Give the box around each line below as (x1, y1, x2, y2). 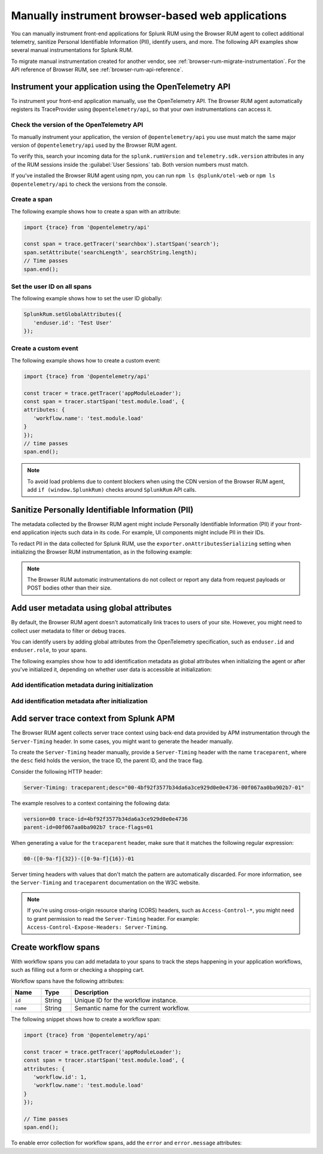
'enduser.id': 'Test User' (33, 319, 112, 326)
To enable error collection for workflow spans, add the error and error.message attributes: (11, 1139, 242, 1147)
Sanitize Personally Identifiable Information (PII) (11, 505, 194, 515)
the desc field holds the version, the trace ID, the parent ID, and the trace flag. (11, 757, 203, 764)
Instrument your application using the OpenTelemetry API (11, 81, 231, 92)
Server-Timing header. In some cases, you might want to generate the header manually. (11, 738, 233, 745)
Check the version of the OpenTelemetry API (11, 120, 144, 129)
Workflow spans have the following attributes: (11, 977, 124, 984)
